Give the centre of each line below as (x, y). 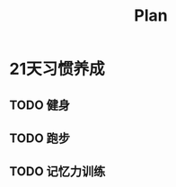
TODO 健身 (40, 105)
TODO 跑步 (40, 138)
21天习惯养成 (57, 69)
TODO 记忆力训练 (57, 172)
